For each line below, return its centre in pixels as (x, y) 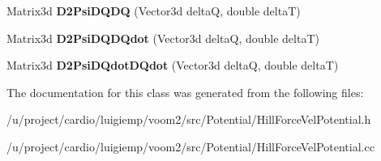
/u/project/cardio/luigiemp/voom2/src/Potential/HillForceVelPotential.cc (190, 146)
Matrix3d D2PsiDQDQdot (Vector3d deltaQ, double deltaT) (163, 38)
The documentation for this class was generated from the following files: (185, 92)
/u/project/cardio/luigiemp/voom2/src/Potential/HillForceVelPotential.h (189, 119)
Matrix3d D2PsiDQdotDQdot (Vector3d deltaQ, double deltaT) (173, 65)
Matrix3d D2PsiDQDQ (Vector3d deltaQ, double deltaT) (154, 11)
